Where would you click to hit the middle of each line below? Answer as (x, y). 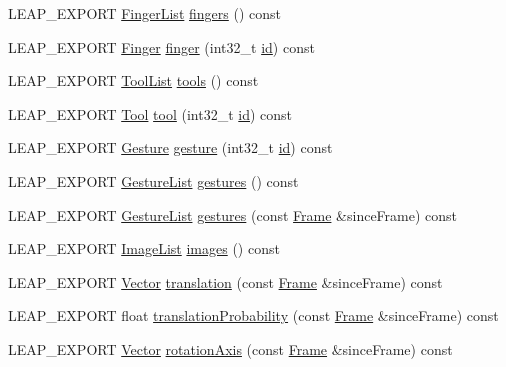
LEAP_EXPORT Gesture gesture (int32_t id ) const (170, 147)
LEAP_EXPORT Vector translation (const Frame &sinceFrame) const (225, 281)
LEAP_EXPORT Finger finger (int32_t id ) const (161, 46)
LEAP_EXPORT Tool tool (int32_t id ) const (150, 113)
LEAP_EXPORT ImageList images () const (144, 248)
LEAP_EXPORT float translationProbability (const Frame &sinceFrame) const (253, 315)
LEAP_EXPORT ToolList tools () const (133, 80)
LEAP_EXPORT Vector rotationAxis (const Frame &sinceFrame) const (230, 348)
